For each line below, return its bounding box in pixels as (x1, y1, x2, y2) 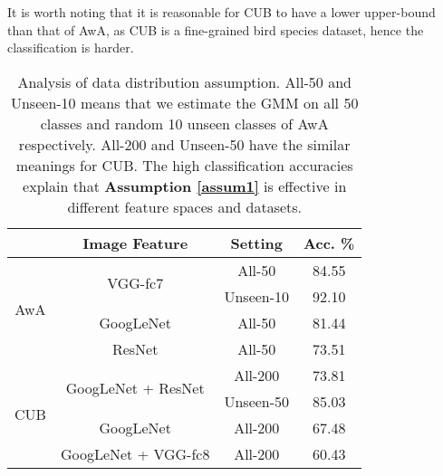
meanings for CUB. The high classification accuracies (15, 154, 353, 176)
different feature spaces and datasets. (67, 195, 303, 217)
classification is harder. (7, 38, 134, 57)
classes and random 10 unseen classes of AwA (40, 112, 329, 134)
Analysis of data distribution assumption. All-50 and (17, 71, 352, 92)
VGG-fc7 (107, 272, 164, 294)
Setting (230, 232, 283, 253)
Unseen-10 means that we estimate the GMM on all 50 (10, 91, 359, 113)
